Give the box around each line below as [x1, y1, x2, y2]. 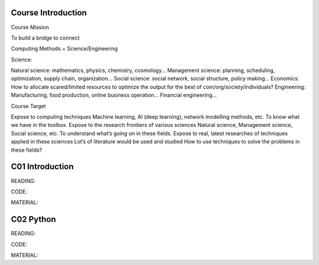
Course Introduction [11, 8, 87, 18]
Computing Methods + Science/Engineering [11, 45, 118, 53]
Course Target [11, 102, 46, 109]
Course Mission [11, 24, 50, 31]
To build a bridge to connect [11, 34, 80, 41]
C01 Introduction [11, 162, 74, 172]
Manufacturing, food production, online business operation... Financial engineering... [11, 91, 217, 99]
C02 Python [11, 214, 56, 224]
